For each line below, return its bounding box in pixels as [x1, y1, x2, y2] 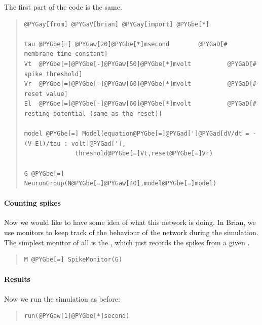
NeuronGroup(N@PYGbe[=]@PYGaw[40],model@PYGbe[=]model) [24, 180, 217, 187]
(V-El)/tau [24, 140, 61, 147]
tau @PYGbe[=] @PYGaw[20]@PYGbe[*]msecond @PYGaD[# [24, 40, 228, 48]
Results [4, 274, 30, 284]
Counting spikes [4, 198, 61, 208]
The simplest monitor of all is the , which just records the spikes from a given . [4, 237, 250, 247]
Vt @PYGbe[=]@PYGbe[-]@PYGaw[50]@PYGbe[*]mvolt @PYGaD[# [24, 60, 256, 68]
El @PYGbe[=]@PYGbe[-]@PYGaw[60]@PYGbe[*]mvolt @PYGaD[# [24, 100, 256, 108]
